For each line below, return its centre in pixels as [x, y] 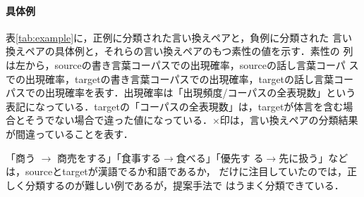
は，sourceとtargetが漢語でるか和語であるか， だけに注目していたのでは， [177, 171]
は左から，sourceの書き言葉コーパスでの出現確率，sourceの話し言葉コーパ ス [182, 64]
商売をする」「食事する [109, 157]
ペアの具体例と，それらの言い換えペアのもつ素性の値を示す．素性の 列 [189, 51]
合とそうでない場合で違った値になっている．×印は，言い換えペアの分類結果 [182, 120]
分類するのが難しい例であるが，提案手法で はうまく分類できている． [184, 185]
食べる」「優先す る [220, 157]
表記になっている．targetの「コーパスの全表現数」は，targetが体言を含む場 [180, 106]
